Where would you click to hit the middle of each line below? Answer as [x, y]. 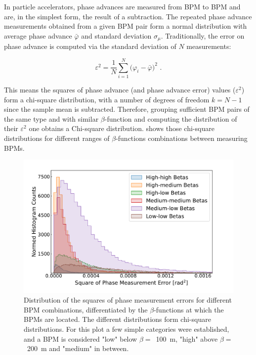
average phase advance [38, 35]
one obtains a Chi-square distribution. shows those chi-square [122, 128]
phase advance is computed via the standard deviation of [90, 46]
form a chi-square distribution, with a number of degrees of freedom [107, 99]
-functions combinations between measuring [182, 138]
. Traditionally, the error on [203, 35]
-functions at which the [189, 309]
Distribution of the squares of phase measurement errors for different [128, 300]
